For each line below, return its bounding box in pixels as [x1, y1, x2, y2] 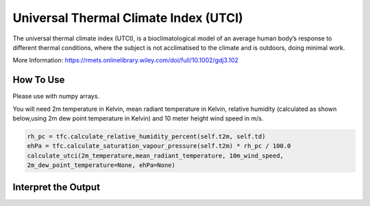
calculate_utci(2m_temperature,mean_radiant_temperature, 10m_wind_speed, [27, 151, 284, 159]
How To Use [12, 74, 65, 86]
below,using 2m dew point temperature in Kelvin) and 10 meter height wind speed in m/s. [12, 114, 264, 123]
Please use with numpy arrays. [12, 92, 99, 101]
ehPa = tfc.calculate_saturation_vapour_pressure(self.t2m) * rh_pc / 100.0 [27, 142, 291, 150]
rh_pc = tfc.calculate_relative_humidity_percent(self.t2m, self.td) [27, 133, 266, 140]
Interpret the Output [12, 181, 101, 193]
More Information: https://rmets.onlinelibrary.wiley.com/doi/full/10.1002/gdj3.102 [12, 56, 239, 64]
